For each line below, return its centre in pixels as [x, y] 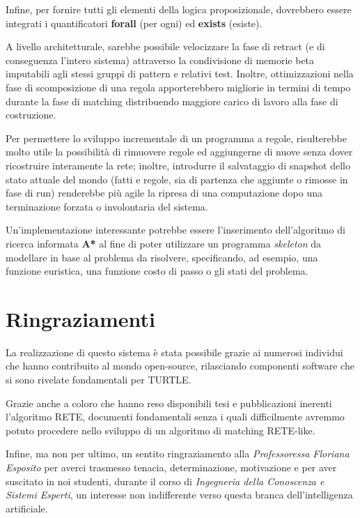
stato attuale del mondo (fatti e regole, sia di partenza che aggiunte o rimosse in [177, 179]
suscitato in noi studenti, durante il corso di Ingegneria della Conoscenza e [165, 481]
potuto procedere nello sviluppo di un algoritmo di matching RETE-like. [161, 430]
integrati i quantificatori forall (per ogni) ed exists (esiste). [134, 23]
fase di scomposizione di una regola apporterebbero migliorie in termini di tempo [178, 87]
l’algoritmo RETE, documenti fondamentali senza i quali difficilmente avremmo [175, 417]
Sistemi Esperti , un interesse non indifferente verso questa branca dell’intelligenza [179, 495]
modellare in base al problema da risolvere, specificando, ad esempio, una [162, 257]
